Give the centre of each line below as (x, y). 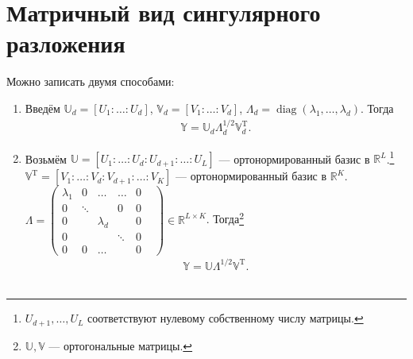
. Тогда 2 (225, 218)
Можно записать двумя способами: (91, 81)
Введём (42, 108)
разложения (66, 43)
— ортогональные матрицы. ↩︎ (121, 345)
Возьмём (46, 158)
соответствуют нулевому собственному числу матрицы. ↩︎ (226, 318)
